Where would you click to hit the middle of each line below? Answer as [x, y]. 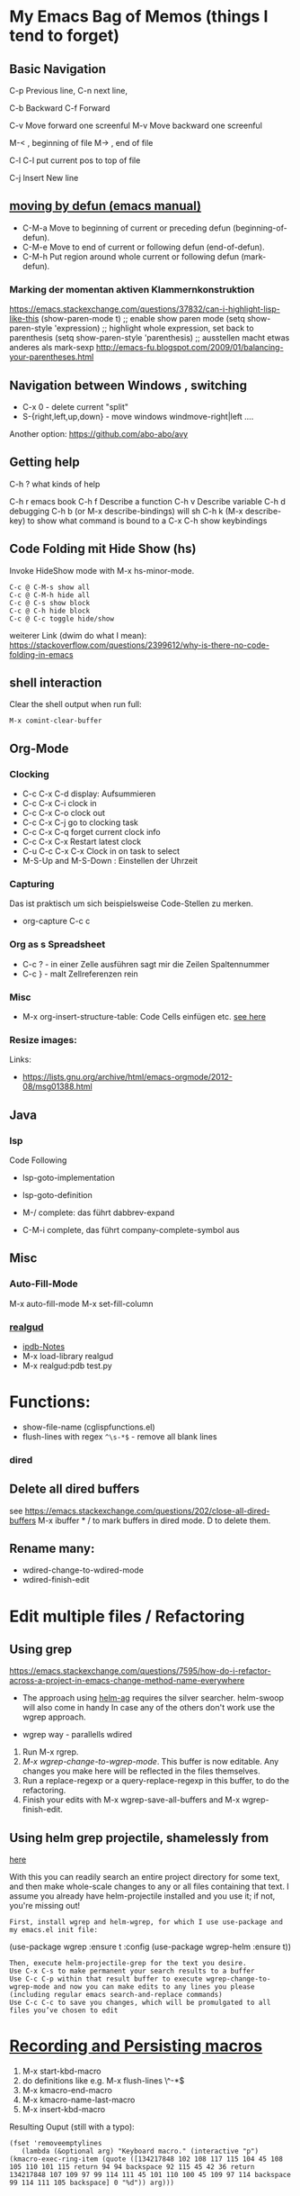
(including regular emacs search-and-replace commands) [116, 1995]
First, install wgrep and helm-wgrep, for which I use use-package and [146, 1922]
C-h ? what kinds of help [55, 484]
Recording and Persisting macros [136, 2046]
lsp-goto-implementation [68, 1177]
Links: [20, 1059]
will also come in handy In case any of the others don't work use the [149, 1708]
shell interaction [56, 682]
